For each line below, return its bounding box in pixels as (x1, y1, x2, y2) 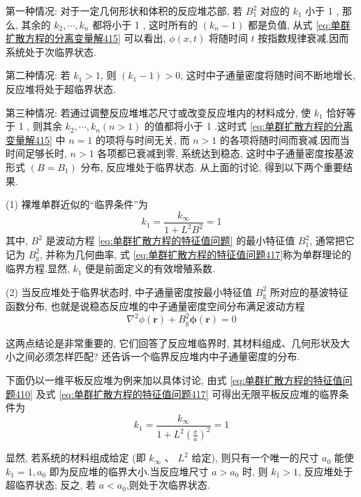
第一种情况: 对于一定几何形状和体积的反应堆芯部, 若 (6, 3, 243, 17)
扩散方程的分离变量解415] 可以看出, (6, 31, 166, 45)
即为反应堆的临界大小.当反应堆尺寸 (49, 463, 209, 478)
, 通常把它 (309, 233, 355, 248)
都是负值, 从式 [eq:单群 (247, 17, 351, 31)
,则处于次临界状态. (126, 477, 210, 492)
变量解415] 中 (6, 132, 66, 147)
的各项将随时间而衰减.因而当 (219, 132, 350, 147)
